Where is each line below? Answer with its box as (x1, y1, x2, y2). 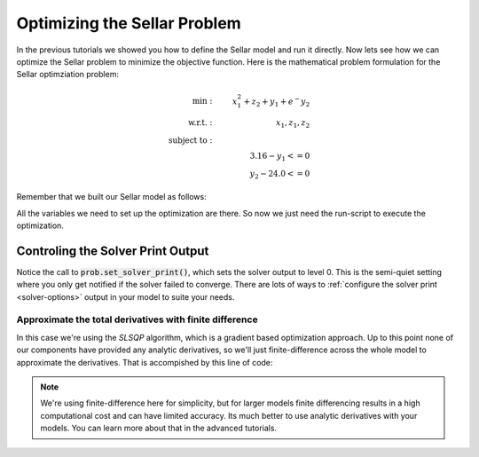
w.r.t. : (187, 118, 213, 128)
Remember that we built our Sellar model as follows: (16, 192, 208, 202)
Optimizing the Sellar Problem (16, 13, 241, 33)
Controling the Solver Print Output (16, 243, 209, 258)
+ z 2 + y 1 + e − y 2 (243, 94, 310, 108)
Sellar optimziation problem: (16, 69, 120, 80)
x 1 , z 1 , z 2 (275, 118, 310, 130)
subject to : (169, 135, 213, 146)
